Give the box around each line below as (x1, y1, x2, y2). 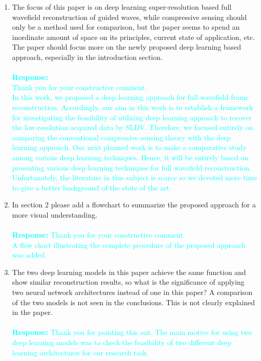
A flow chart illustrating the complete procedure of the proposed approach (12, 239, 246, 250)
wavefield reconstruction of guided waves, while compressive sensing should (12, 11, 247, 22)
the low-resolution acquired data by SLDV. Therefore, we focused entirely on (12, 122, 253, 133)
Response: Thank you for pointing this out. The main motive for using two (12, 327, 252, 337)
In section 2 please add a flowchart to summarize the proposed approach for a (12, 199, 256, 210)
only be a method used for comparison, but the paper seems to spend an (12, 22, 240, 32)
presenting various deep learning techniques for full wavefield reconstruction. (12, 162, 252, 173)
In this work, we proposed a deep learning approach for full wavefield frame (12, 92, 249, 102)
